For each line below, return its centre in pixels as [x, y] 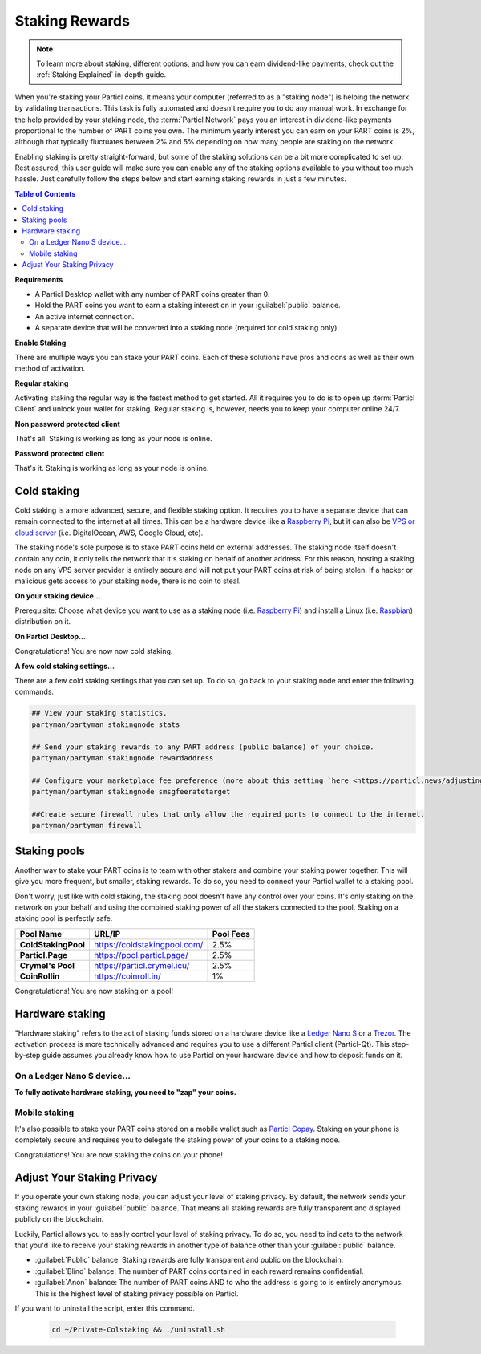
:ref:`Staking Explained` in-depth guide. [101, 75]
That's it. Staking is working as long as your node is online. [112, 468]
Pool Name [41, 934]
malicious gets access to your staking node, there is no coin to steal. [128, 581]
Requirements [39, 279]
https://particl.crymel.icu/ [141, 965]
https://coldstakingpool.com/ [148, 944]
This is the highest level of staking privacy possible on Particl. [137, 1293]
